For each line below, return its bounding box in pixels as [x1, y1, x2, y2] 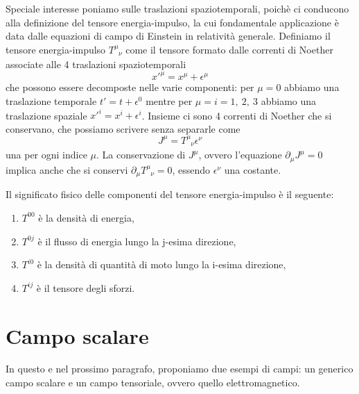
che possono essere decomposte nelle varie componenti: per [6, 80, 254, 95]
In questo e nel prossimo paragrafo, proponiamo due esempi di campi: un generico [6, 361, 353, 376]
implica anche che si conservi [6, 162, 128, 177]
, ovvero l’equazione [198, 147, 282, 162]
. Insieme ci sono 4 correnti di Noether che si [141, 108, 332, 122]
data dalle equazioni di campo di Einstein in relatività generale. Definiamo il [6, 28, 331, 43]
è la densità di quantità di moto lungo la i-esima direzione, [37, 257, 286, 272]
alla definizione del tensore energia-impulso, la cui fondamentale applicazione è [6, 15, 339, 29]
